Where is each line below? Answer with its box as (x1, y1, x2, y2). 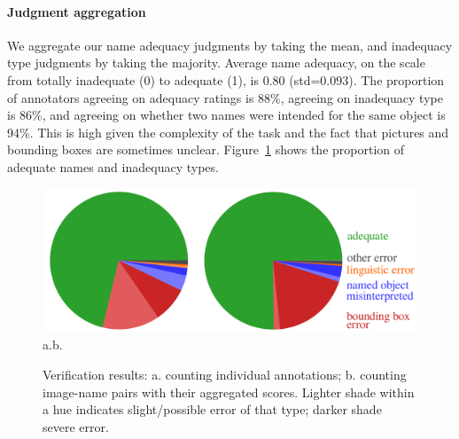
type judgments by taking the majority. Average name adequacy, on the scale (7, 53, 425, 72)
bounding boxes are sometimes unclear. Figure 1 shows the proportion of (7, 140, 405, 159)
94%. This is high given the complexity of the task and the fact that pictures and (7, 122, 449, 141)
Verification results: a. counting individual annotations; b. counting (43, 365, 407, 384)
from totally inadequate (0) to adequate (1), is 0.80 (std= (7, 70, 321, 89)
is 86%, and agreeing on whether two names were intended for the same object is (7, 106, 446, 124)
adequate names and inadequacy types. (7, 157, 219, 176)
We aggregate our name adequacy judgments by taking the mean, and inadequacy (7, 35, 453, 54)
